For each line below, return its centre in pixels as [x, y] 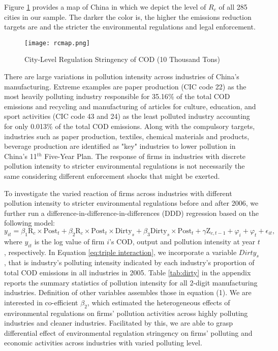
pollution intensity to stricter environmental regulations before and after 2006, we [131, 203]
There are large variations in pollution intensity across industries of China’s [122, 76]
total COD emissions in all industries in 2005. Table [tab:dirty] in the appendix [128, 272]
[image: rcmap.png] [57, 43]
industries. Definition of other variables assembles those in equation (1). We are [128, 292]
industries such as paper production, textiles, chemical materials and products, [127, 136]
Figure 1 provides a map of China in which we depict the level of [105, 7]
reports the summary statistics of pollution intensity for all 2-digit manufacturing [131, 282]
